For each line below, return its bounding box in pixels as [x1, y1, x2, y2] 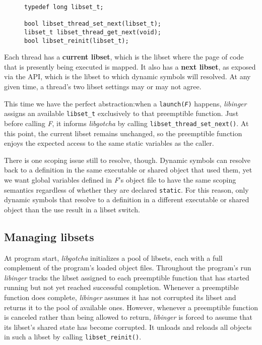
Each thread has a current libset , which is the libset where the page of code [4, 51, 244, 62]
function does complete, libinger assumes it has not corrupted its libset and [4, 292, 236, 303]
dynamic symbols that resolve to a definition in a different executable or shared [4, 194, 249, 205]
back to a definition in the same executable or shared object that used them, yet [4, 164, 252, 175]
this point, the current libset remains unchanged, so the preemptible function [4, 128, 242, 138]
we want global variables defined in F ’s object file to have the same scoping [4, 175, 236, 185]
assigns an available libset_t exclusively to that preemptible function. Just [4, 108, 239, 119]
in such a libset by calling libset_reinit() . [4, 331, 142, 342]
